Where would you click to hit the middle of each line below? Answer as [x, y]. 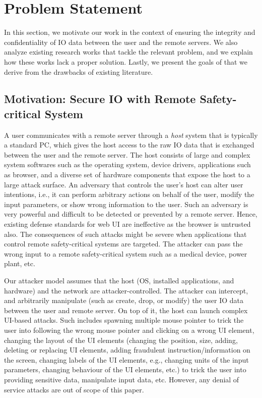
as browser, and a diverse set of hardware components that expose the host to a [127, 175]
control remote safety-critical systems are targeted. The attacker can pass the [123, 244]
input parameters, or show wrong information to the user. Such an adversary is [126, 204]
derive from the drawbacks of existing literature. [79, 71]
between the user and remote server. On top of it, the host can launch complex [126, 310]
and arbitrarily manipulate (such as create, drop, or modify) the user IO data [124, 300]
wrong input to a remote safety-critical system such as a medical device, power [126, 253]
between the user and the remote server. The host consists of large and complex [127, 154]
